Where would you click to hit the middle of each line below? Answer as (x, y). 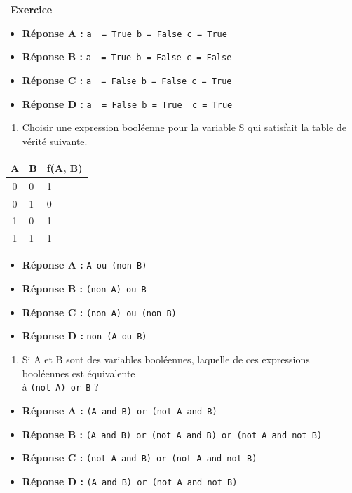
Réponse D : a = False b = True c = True (127, 103)
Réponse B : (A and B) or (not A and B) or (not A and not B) (172, 434)
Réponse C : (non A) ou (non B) (99, 312)
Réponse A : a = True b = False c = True (124, 33)
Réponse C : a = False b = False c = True (127, 80)
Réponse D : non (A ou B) (84, 336)
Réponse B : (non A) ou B (84, 289)
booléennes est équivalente (79, 373)
